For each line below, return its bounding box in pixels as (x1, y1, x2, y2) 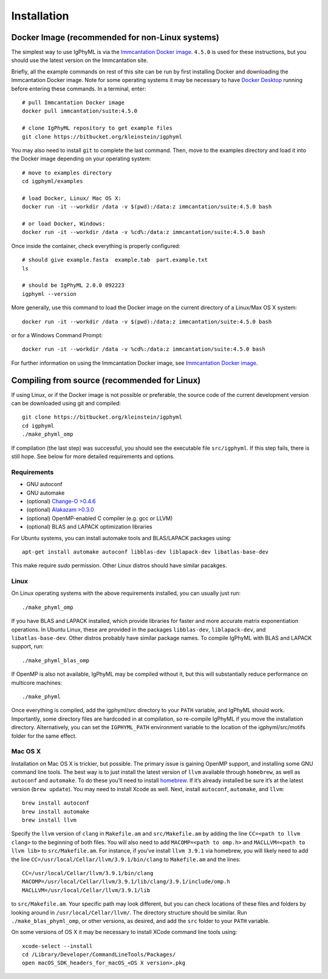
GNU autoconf (26, 481, 63, 488)
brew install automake (22, 808, 90, 815)
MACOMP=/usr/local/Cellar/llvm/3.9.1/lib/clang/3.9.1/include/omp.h (22, 878, 230, 885)
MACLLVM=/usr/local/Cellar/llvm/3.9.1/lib (22, 887, 151, 893)
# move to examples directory (22, 169, 112, 176)
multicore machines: (11, 679, 63, 686)
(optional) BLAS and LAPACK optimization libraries (26, 523, 152, 531)
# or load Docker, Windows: (22, 221, 106, 227)
